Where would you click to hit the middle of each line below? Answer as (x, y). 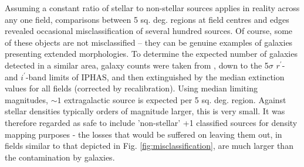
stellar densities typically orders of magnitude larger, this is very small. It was (145, 111)
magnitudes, (26, 99)
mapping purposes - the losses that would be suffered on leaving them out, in (143, 134)
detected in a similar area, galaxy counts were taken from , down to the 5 (137, 65)
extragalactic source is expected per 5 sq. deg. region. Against (175, 99)
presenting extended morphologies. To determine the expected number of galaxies (151, 54)
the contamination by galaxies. (60, 157)
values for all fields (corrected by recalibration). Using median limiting (131, 88)
